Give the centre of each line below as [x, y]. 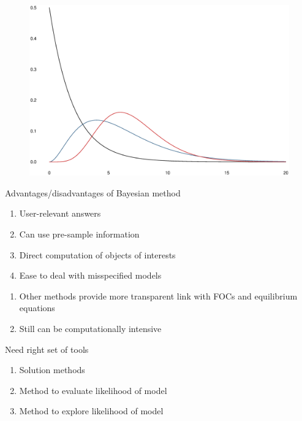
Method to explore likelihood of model [91, 411]
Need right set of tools [47, 349]
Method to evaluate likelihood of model [93, 390]
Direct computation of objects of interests [97, 254]
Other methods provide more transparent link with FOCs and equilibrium [158, 295]
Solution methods [52, 370]
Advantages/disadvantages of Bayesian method [93, 192]
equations [37, 308]
